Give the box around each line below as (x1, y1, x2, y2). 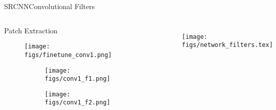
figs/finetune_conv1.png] (24, 51, 112, 59)
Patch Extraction (4, 25, 58, 35)
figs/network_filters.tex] (181, 41, 273, 49)
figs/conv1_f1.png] (45, 75, 110, 83)
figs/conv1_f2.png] (45, 99, 110, 106)
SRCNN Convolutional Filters (4, 1, 95, 11)
